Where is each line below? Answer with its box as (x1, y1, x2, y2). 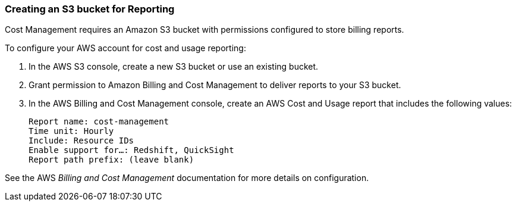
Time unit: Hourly (29, 126, 114, 136)
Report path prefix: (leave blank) (29, 155, 194, 165)
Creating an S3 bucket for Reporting (5, 3, 175, 15)
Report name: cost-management (29, 117, 169, 127)
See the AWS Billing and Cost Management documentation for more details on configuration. (5, 173, 369, 183)
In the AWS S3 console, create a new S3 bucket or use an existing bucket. (29, 61, 319, 72)
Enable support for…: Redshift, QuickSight (29, 145, 234, 155)
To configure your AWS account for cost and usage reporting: (5, 43, 246, 54)
